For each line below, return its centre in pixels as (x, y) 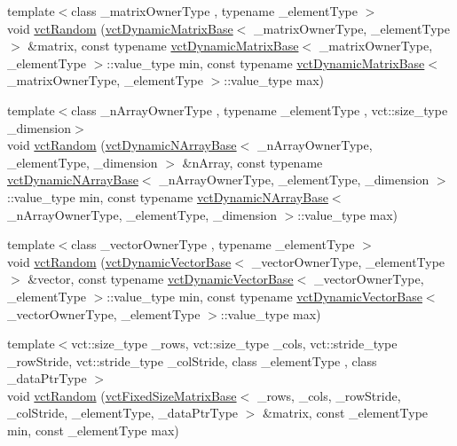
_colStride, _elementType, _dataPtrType (123, 413)
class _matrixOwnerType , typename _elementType (214, 11)
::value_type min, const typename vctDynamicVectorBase (264, 296)
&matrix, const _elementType (346, 413)
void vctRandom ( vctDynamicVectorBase (119, 261)
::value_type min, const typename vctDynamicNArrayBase (168, 196)
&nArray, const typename (252, 162)
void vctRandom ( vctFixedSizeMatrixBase (122, 395)
